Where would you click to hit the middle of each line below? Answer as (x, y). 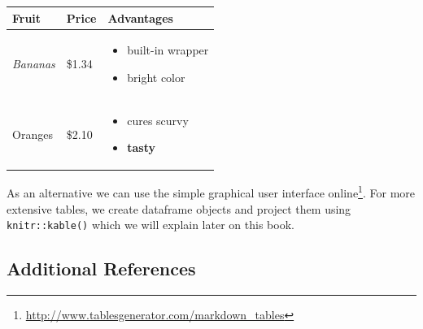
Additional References (101, 268)
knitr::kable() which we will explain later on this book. (150, 225)
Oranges (33, 134)
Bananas (34, 64)
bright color (156, 77)
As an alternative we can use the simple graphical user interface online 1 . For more (211, 192)
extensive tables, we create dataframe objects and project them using (179, 208)
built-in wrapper (168, 50)
